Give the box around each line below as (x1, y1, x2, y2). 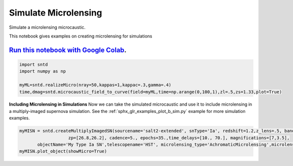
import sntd (19, 61, 48, 67)
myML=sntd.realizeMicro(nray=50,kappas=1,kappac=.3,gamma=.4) (19, 82, 171, 88)
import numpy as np (19, 69, 66, 74)
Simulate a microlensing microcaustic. (9, 24, 85, 30)
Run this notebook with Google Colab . (9, 46, 127, 54)
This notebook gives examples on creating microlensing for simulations (9, 33, 152, 39)
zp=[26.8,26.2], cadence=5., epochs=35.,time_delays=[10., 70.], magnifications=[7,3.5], (68, 135, 290, 141)
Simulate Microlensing (9, 7, 103, 18)
